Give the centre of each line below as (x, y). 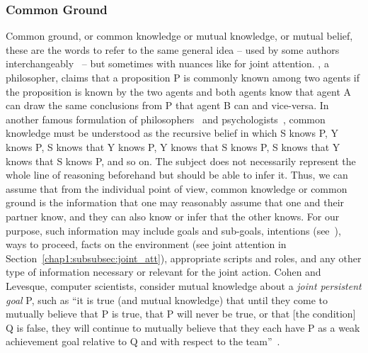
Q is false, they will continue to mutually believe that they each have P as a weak (183, 327)
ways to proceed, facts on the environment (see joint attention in (146, 244)
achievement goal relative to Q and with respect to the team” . (143, 341)
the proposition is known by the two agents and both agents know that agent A (179, 91)
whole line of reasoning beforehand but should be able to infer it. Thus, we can (177, 175)
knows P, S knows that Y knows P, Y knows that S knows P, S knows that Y (173, 146)
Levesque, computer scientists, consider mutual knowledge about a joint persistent (184, 285)
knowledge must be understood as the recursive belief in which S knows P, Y (172, 133)
